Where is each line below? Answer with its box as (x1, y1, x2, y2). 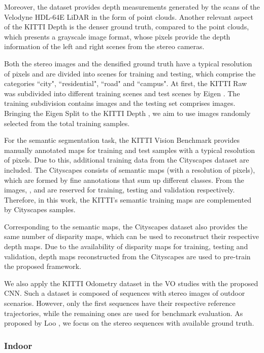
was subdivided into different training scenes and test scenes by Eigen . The (4, 88, 240, 98)
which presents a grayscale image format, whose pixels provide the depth (4, 31, 230, 42)
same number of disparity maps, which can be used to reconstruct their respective (4, 231, 259, 242)
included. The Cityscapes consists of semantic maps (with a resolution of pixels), (4, 164, 255, 175)
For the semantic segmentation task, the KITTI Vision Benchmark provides (4, 135, 240, 145)
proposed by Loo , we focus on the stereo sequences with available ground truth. (4, 318, 254, 328)
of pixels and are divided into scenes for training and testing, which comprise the (4, 68, 256, 79)
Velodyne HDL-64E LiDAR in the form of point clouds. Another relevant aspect (4, 11, 254, 22)
